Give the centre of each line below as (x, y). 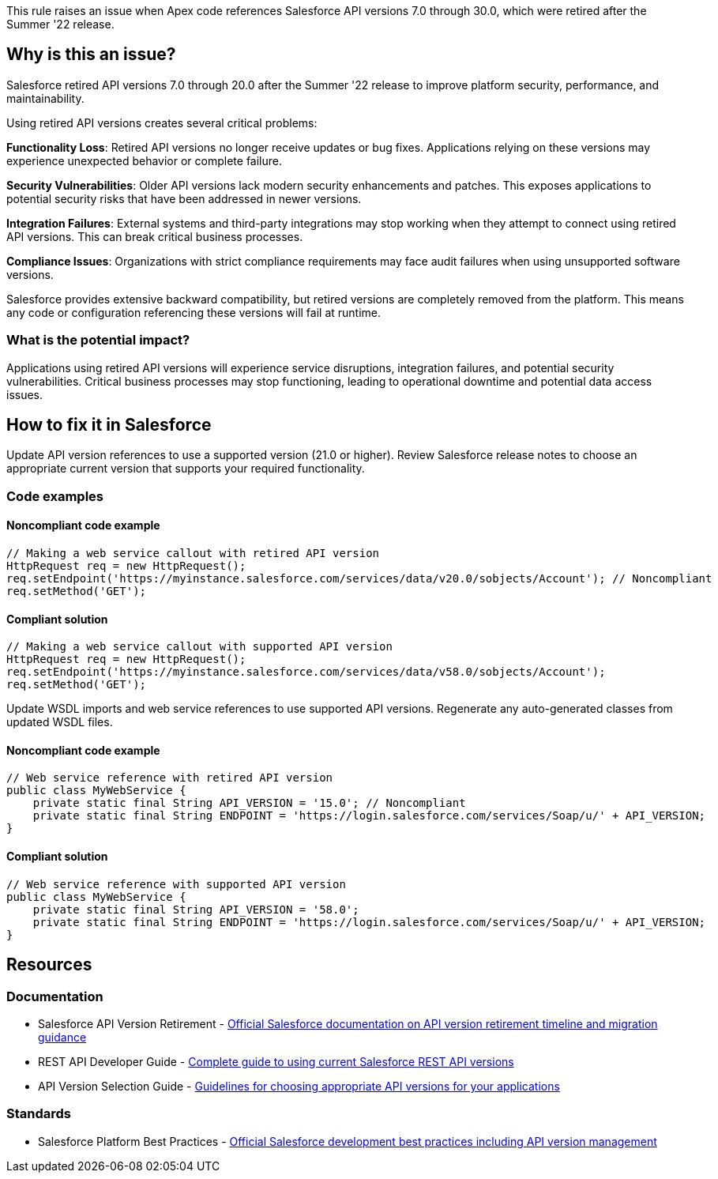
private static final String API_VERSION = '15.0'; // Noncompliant (249, 803)
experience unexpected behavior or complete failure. (145, 160)
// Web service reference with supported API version (176, 884)
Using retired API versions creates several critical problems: (162, 122)
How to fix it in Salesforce (109, 425)
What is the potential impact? (98, 340)
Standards (39, 1114)
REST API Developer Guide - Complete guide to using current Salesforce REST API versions (276, 1061)
